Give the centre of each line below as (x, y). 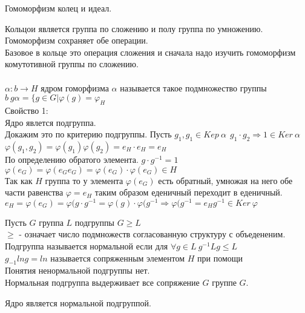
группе (224, 282)
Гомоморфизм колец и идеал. (58, 8)
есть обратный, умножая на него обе (225, 180)
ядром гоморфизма (75, 87)
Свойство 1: (27, 110)
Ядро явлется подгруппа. (51, 122)
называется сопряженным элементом (118, 258)
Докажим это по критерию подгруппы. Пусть (88, 134)
